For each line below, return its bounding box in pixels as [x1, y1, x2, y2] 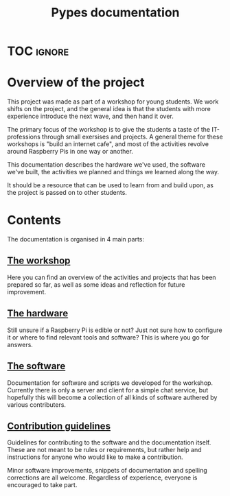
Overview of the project [7, 75, 146, 91]
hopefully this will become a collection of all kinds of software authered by [7, 393, 218, 401]
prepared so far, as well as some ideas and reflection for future [7, 280, 185, 289]
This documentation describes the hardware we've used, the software [7, 161, 206, 169]
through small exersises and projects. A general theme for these [42, 132, 223, 141]
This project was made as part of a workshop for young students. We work [7, 97, 219, 106]
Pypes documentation [51, 5, 180, 21]
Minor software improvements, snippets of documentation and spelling [7, 467, 207, 475]
